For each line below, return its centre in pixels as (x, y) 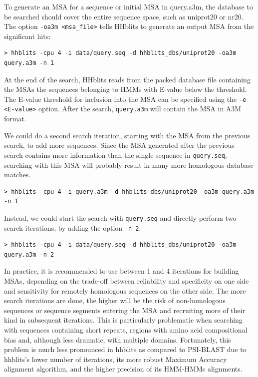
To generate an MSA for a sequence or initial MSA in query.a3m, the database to (129, 6)
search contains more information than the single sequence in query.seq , (116, 155)
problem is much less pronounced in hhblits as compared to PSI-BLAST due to (125, 349)
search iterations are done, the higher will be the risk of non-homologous (115, 300)
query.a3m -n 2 (29, 254)
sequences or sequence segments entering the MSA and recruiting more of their (125, 310)
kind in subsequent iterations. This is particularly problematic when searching (123, 320)
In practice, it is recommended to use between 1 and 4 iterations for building (122, 271)
